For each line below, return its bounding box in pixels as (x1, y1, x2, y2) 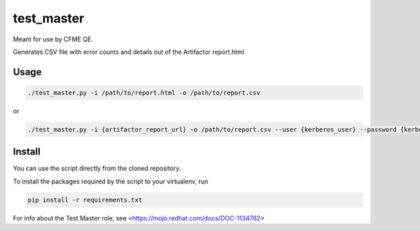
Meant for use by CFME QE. (13, 35, 94, 43)
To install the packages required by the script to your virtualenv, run (13, 177, 209, 185)
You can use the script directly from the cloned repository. (13, 164, 181, 173)
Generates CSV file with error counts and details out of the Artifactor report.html (13, 48, 245, 56)
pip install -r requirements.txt (27, 196, 143, 204)
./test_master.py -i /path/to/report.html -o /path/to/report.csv (27, 88, 260, 97)
